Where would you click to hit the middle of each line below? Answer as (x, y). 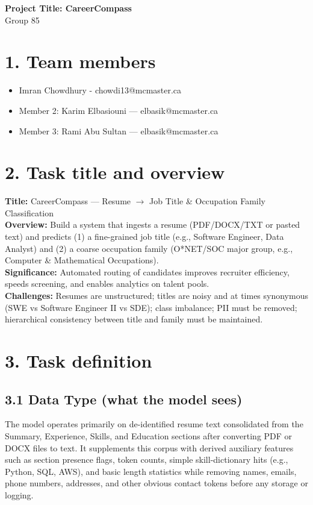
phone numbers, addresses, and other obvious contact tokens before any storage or (156, 483)
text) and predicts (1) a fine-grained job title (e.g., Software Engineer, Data (144, 236)
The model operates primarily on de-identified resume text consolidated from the (154, 424)
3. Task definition (79, 360)
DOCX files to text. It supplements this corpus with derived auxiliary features (149, 447)
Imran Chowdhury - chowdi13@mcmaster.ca (100, 90)
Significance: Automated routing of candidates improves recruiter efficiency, (147, 271)
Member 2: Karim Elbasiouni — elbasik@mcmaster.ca (119, 110)
